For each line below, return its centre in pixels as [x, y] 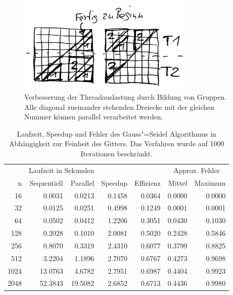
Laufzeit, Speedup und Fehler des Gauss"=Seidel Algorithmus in [116, 133]
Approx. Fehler [197, 170]
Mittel [178, 182]
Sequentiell [46, 182]
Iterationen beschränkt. [116, 153]
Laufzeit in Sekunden [62, 170]
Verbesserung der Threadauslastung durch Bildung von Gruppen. [125, 97]
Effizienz [148, 182]
